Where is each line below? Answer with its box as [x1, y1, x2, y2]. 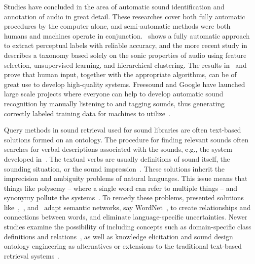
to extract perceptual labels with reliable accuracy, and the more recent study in [4, 40, 248, 50]
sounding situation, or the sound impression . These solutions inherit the [4, 163, 225, 174]
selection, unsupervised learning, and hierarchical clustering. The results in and [4, 59, 247, 70]
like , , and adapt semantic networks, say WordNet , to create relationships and [4, 202, 251, 212]
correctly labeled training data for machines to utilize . [4, 108, 171, 118]
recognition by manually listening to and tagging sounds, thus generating [4, 98, 225, 108]
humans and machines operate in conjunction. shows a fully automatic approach [4, 30, 250, 41]
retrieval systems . [4, 250, 60, 261]
